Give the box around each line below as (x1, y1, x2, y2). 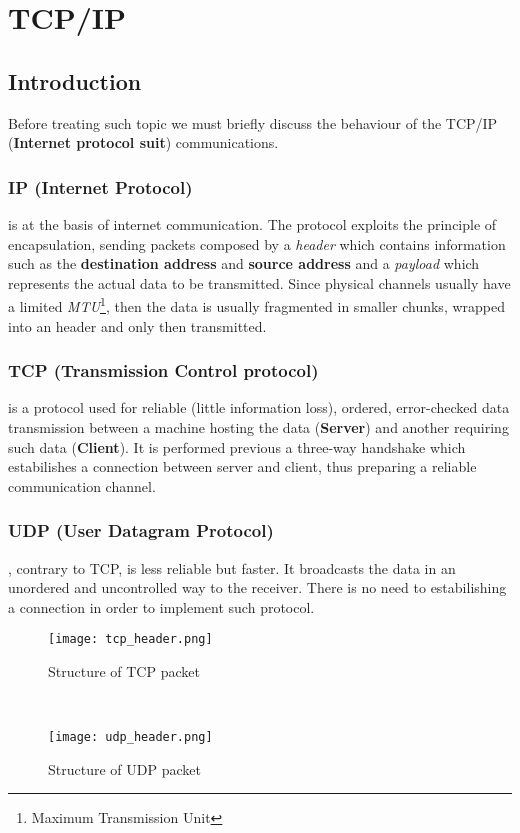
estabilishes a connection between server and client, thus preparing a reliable (8, 456, 477, 477)
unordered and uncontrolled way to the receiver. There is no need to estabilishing (8, 577, 507, 598)
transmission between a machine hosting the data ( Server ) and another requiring (8, 417, 509, 438)
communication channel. (8, 475, 156, 496)
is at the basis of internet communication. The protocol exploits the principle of (8, 213, 497, 234)
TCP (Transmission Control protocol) (8, 358, 319, 383)
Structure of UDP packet (48, 758, 201, 779)
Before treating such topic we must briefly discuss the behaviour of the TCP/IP (8, 112, 498, 133)
